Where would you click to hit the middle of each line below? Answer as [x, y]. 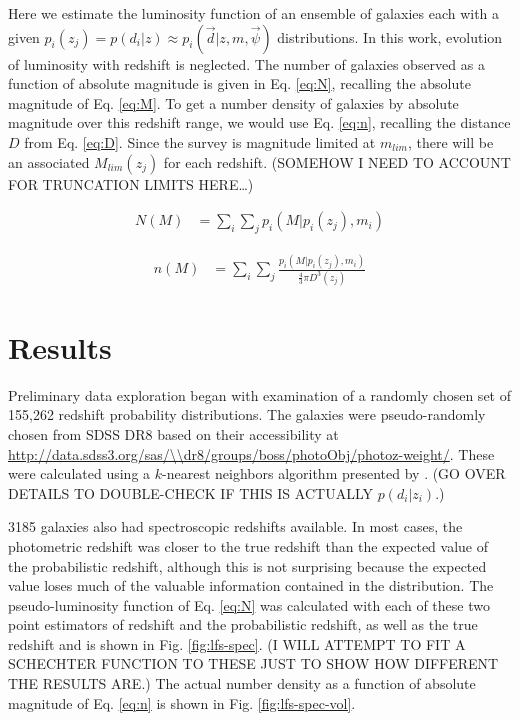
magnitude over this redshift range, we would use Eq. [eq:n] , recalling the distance [259, 122]
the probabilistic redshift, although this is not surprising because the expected [247, 565]
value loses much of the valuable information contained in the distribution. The [251, 585]
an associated [49, 161]
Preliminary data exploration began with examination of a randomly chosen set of [259, 394]
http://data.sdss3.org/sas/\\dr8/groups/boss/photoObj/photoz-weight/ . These [251, 453]
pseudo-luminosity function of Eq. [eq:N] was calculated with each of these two [249, 604]
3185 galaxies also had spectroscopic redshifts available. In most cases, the [235, 526]
